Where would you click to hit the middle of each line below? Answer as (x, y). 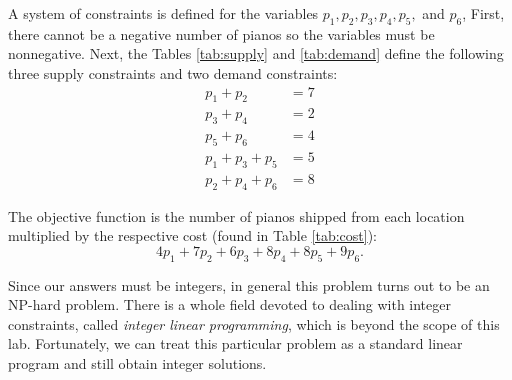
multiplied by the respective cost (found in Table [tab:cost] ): (192, 235)
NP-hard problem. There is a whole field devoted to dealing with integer (229, 304)
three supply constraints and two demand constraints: (173, 72)
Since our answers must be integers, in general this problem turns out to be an (249, 284)
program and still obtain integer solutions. (137, 363)
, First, (483, 13)
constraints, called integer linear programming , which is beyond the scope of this (254, 323)
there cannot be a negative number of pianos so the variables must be (221, 33)
